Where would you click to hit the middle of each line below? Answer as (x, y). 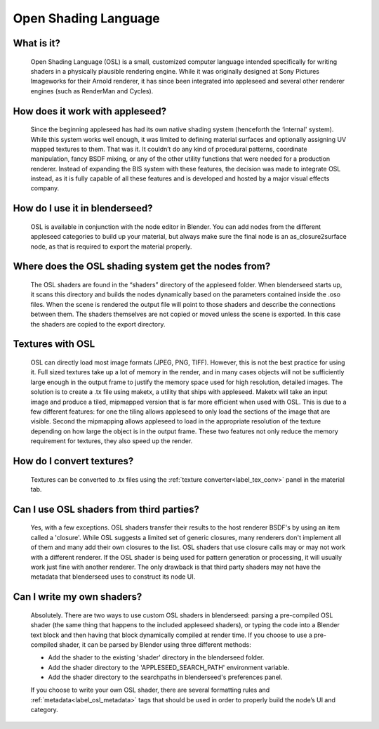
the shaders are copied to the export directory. (98, 324)
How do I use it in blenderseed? (83, 208)
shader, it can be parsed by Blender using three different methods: (155, 644)
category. (45, 710)
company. (45, 188)
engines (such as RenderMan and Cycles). (92, 91)
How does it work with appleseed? (90, 111)
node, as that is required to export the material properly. (111, 247)
